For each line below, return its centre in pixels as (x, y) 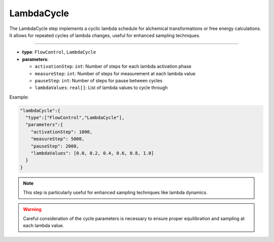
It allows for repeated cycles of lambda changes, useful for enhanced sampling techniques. (105, 35)
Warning (32, 209)
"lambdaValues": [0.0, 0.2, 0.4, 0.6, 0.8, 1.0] (92, 153)
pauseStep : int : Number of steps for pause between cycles (98, 80)
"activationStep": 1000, (62, 132)
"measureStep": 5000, (58, 139)
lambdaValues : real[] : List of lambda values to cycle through (101, 88)
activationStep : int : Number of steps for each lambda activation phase (113, 67)
